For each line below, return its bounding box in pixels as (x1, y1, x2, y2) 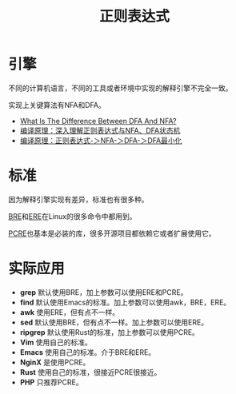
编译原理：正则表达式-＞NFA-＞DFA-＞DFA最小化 (19, 135, 182, 145)
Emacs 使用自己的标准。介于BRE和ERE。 (19, 347, 156, 356)
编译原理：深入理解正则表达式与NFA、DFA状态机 (19, 125, 181, 135)
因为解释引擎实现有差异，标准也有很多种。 (8, 194, 149, 204)
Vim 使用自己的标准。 (19, 337, 92, 347)
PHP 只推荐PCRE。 (19, 377, 83, 387)
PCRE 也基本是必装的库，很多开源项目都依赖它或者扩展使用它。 (8, 229, 216, 238)
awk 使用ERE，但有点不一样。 (19, 307, 120, 316)
